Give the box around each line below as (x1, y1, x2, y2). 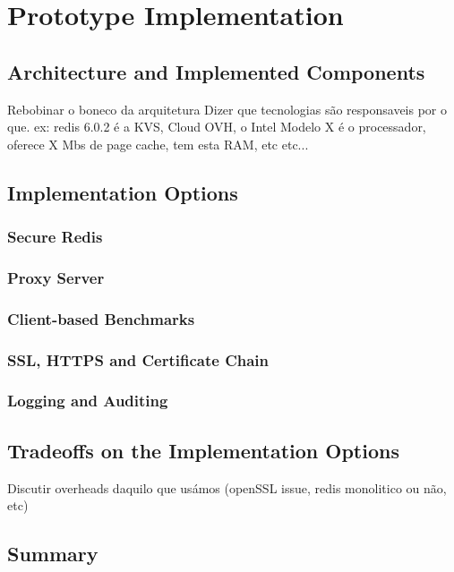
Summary (7, 540, 99, 568)
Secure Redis (7, 226, 103, 248)
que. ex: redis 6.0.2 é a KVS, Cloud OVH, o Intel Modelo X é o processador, (7, 117, 426, 136)
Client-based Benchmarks (7, 307, 195, 329)
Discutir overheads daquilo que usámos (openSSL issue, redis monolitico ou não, (7, 478, 447, 497)
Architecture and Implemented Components (7, 57, 425, 85)
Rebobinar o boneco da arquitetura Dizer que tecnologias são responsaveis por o (7, 99, 448, 118)
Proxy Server (7, 266, 105, 288)
